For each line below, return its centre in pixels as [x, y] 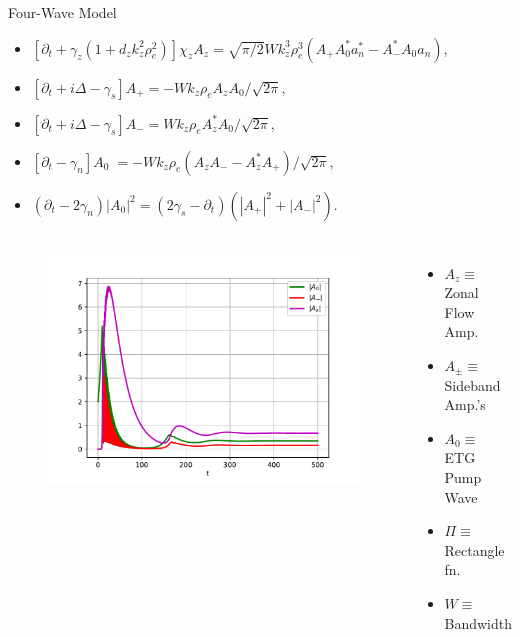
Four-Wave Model [62, 12]
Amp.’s [465, 404]
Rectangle [474, 549]
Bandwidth [478, 622]
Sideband [472, 384]
